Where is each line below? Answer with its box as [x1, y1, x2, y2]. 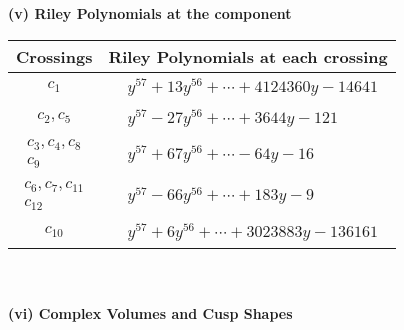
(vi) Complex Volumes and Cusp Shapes [8, 303, 293, 324]
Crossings [16, 44, 93, 68]
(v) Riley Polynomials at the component [8, 3, 292, 23]
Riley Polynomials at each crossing [108, 44, 388, 68]
